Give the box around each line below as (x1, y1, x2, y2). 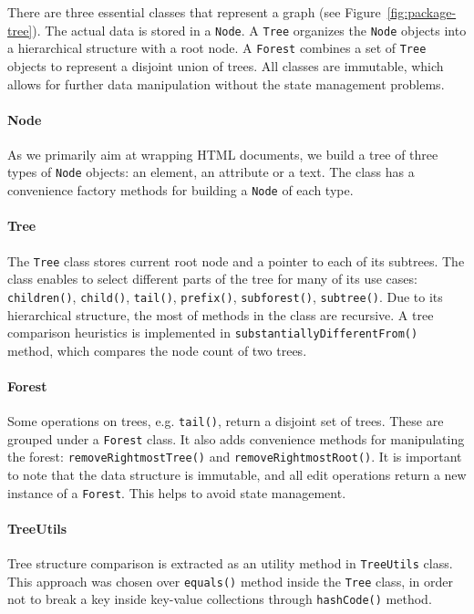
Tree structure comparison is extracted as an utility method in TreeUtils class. (7, 554, 453, 573)
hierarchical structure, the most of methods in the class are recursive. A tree (7, 305, 434, 324)
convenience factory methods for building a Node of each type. (7, 181, 354, 200)
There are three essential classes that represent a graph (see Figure (7, 3, 381, 21)
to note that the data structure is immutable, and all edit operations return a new (7, 465, 467, 484)
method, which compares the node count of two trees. (7, 340, 307, 359)
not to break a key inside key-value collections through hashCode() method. (7, 589, 432, 609)
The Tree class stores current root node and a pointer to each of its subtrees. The (7, 251, 465, 270)
